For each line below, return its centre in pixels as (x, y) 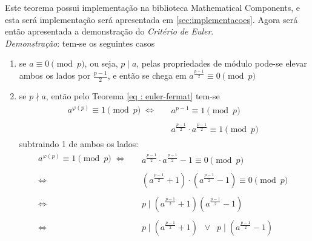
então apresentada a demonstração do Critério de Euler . (109, 31)
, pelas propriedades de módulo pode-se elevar (222, 63)
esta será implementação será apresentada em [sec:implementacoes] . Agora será (151, 19)
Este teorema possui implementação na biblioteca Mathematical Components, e (153, 7)
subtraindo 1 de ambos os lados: (79, 143)
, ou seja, (101, 63)
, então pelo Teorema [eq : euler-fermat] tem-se (133, 95)
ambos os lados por (55, 75)
